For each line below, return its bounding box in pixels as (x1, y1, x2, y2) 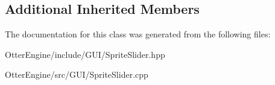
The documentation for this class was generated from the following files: (5, 28, 271, 40)
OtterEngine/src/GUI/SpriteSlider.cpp (5, 68, 148, 81)
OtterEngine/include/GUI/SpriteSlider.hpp (5, 48, 165, 60)
